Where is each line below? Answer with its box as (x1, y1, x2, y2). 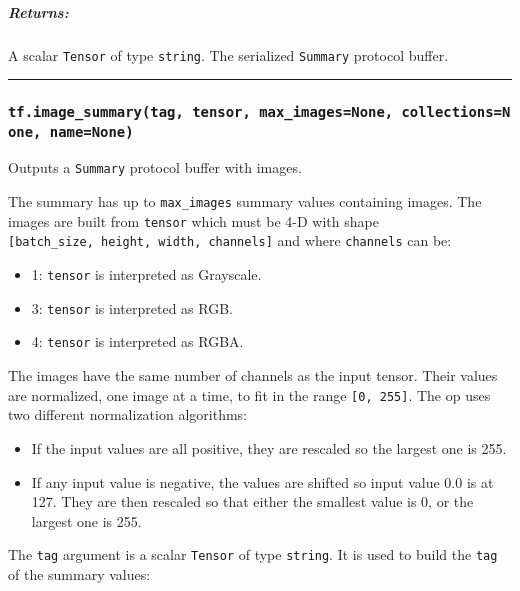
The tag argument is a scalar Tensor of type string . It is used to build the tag (8, 544, 498, 565)
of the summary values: (8, 563, 151, 584)
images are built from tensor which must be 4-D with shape (8, 210, 379, 231)
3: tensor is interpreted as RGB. (31, 297, 233, 318)
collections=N (401, 104, 511, 121)
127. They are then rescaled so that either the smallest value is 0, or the (31, 491, 474, 512)
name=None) (49, 123, 134, 140)
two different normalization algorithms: (8, 404, 247, 425)
